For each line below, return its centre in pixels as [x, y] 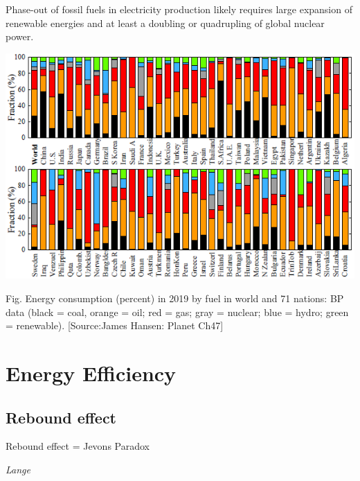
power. [20, 36]
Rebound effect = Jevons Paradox [78, 446]
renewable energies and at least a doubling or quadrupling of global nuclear [165, 23]
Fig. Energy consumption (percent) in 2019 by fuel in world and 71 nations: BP [175, 298]
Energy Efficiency [91, 373]
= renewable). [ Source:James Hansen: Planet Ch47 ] [115, 325]
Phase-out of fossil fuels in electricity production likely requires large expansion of [179, 9]
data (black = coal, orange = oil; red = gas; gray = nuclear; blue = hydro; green [177, 312]
